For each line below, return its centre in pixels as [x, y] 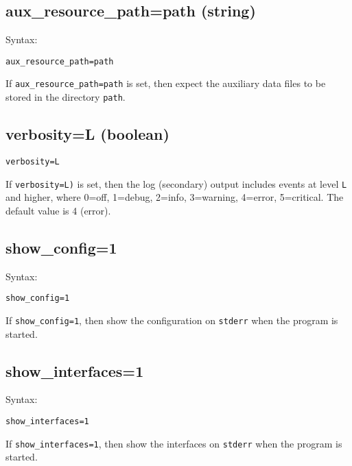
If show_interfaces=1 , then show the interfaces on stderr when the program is [174, 443]
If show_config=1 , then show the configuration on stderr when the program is [172, 320]
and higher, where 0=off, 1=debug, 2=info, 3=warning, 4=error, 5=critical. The [175, 197]
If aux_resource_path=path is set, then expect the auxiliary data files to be [166, 83]
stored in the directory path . [66, 97]
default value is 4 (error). [58, 210]
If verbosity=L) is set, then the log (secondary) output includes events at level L [176, 183]
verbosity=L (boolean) [87, 134]
